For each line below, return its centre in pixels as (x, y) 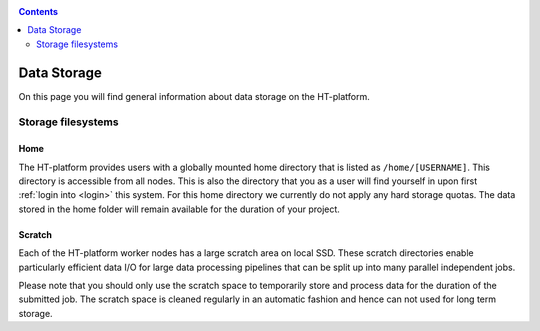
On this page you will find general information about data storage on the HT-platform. (194, 96)
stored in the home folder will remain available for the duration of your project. (179, 209)
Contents (38, 11)
